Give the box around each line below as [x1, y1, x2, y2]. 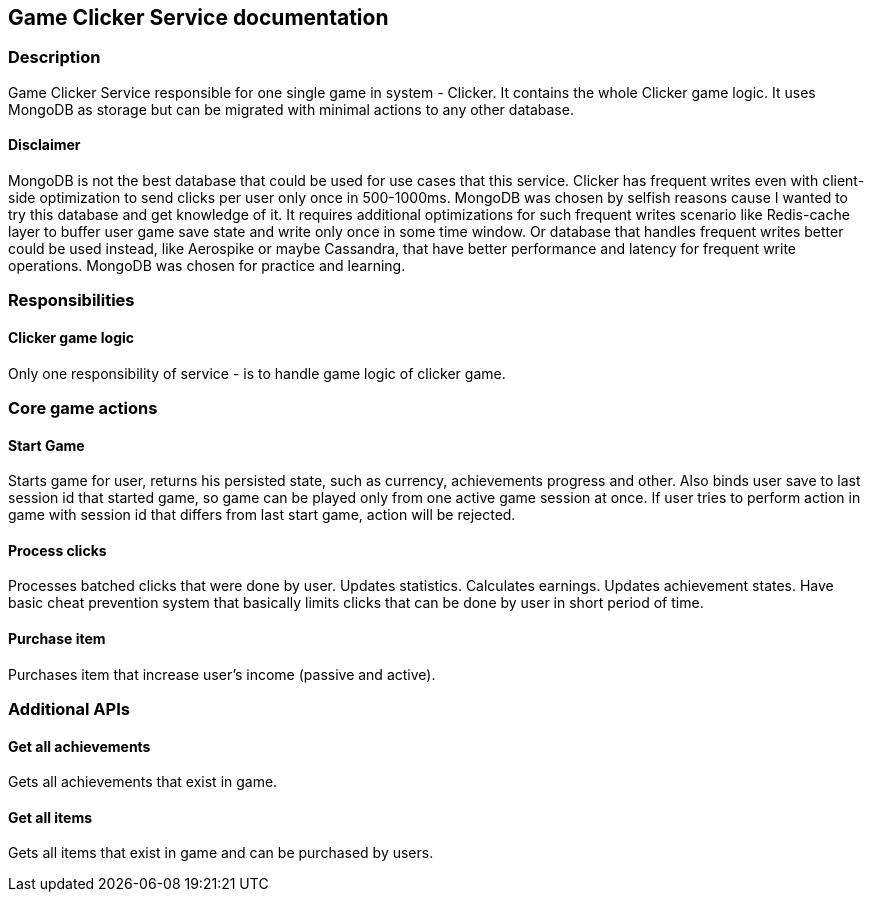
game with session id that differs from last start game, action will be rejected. [8, 506, 516, 524]
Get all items [8, 808, 93, 826]
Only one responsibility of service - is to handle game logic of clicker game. [8, 364, 506, 382]
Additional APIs [8, 699, 130, 720]
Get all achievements [8, 737, 151, 755]
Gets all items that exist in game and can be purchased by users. [8, 844, 434, 862]
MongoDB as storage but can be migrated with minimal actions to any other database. [8, 100, 574, 118]
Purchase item [8, 630, 106, 648]
